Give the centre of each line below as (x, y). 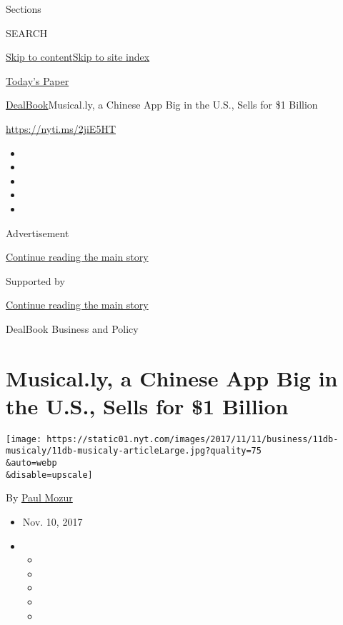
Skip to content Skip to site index (78, 57)
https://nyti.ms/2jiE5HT (61, 128)
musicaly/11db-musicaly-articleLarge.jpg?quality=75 (134, 451)
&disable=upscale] (49, 475)
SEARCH (27, 32)
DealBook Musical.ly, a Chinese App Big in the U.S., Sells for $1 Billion (162, 105)
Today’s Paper (38, 80)
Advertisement (38, 232)
